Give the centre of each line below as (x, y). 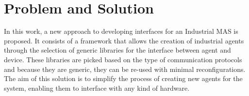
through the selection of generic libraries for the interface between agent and (117, 50)
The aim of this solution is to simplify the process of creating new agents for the (123, 78)
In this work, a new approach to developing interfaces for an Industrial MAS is (121, 31)
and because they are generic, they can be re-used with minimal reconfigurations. (125, 69)
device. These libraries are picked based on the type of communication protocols (123, 59)
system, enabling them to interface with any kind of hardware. (97, 88)
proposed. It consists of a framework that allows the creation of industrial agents (124, 40)
